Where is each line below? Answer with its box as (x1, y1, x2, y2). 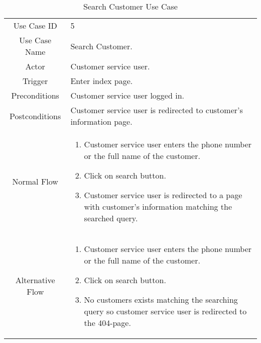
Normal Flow (12, 175, 58, 187)
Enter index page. (70, 75, 133, 87)
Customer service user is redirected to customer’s (70, 104, 243, 116)
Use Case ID (13, 20, 57, 31)
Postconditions (10, 110, 61, 122)
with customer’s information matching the (84, 201, 232, 212)
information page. (70, 116, 133, 127)
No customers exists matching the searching (84, 294, 238, 305)
